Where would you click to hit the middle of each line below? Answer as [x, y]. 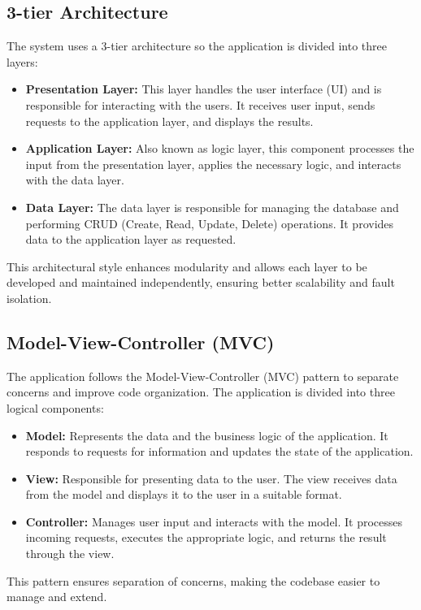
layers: [22, 61]
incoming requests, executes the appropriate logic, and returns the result [206, 537]
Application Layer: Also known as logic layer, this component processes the [220, 148]
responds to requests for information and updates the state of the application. [219, 451]
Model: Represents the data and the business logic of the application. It [207, 435]
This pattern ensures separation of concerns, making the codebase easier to [193, 580]
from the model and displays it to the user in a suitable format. [184, 494]
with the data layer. [75, 180]
